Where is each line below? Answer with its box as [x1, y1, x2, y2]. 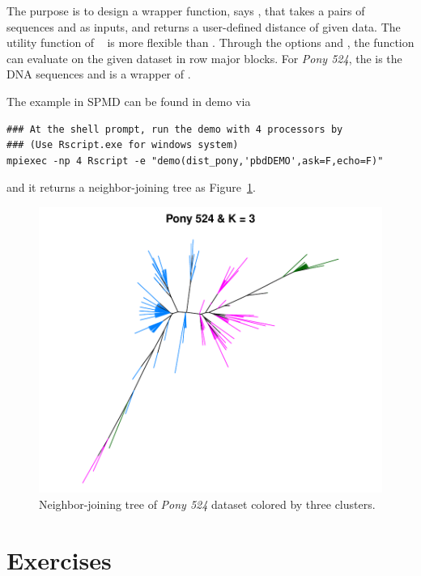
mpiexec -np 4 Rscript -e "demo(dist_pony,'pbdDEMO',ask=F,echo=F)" [6, 155, 384, 167]
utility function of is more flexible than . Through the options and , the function [6, 34, 415, 51]
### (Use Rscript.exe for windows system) [6, 139, 239, 151]
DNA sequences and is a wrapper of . [6, 66, 191, 83]
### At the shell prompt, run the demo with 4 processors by [6, 123, 343, 135]
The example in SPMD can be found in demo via [6, 92, 251, 109]
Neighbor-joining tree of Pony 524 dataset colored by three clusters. [39, 495, 376, 512]
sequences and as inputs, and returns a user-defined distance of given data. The [6, 18, 401, 35]
